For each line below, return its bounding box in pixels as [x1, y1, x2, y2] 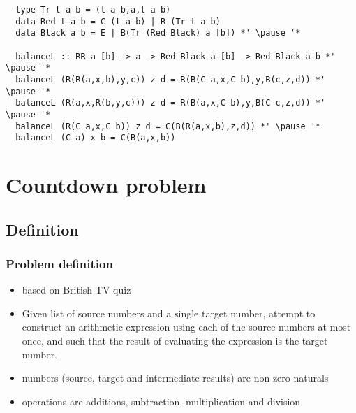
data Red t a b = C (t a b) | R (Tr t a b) [15, 16, 221, 27]
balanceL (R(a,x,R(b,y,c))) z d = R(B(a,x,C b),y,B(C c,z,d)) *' [15, 98, 326, 108]
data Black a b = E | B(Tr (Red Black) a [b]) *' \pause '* [15, 28, 301, 38]
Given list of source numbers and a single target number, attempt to [22, 305, 316, 320]
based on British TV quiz [22, 282, 131, 297]
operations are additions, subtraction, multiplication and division [22, 393, 301, 408]
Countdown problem [6, 171, 207, 199]
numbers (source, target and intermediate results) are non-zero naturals [22, 370, 329, 385]
